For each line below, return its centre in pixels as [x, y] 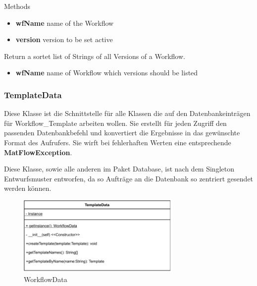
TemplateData [33, 94]
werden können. [28, 188]
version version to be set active [64, 39]
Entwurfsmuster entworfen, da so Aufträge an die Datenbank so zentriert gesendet [129, 178]
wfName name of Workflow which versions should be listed [107, 73]
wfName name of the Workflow [65, 23]
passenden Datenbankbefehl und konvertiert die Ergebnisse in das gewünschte [122, 133]
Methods [17, 6]
